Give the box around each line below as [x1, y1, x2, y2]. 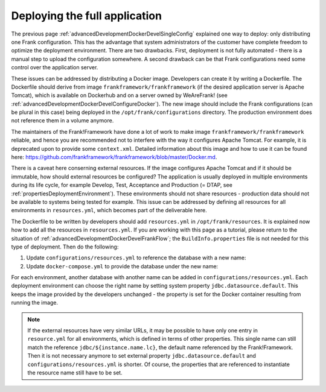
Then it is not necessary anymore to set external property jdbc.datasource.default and [27, 352, 257, 359]
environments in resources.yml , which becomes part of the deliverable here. [11, 207, 208, 214]
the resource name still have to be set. [27, 369, 123, 376]
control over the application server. [11, 64, 98, 71]
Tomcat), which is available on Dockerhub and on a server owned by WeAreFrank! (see [11, 92, 228, 99]
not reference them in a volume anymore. [11, 117, 114, 124]
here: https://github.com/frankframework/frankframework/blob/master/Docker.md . [11, 154, 217, 161]
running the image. [11, 299, 59, 306]
